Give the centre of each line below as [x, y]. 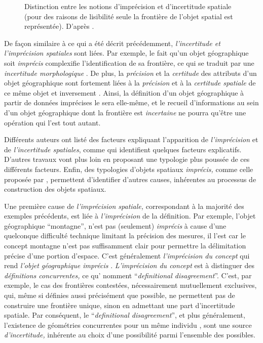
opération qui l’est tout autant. [52, 122]
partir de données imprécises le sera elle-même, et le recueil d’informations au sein [131, 102]
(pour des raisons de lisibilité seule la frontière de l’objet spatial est [129, 16]
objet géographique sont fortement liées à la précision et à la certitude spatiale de [130, 83]
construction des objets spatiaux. [55, 189]
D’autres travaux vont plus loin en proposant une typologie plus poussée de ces [127, 159]
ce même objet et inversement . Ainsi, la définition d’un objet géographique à [124, 92]
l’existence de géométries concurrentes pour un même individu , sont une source [128, 325]
